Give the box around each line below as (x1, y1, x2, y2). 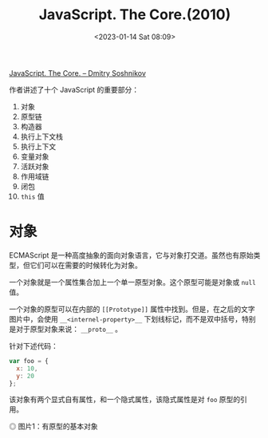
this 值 (20, 191, 45, 201)
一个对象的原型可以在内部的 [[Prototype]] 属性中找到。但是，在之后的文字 (9, 304, 255, 314)
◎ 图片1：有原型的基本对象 (9, 421, 98, 432)
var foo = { (9, 357, 49, 365)
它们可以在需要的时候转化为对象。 (30, 260, 142, 270)
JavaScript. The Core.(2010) (38, 6, 231, 24)
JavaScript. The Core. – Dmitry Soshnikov (9, 68, 147, 77)
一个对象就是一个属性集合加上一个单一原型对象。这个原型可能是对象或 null (9, 277, 256, 286)
